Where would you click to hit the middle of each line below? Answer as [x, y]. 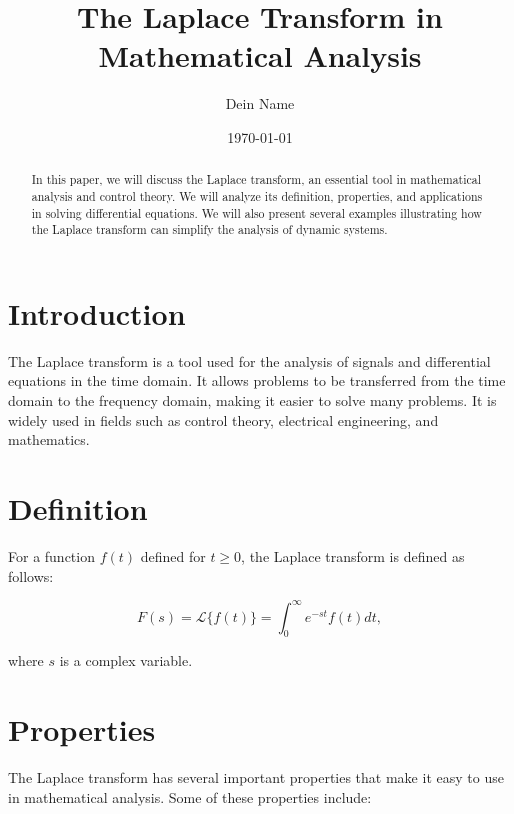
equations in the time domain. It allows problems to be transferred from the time [257, 380]
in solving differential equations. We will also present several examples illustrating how [256, 212]
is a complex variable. [126, 660]
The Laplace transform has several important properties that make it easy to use [256, 777]
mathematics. [49, 439]
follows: [31, 575]
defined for [173, 555]
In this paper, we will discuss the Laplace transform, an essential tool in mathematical [256, 179]
